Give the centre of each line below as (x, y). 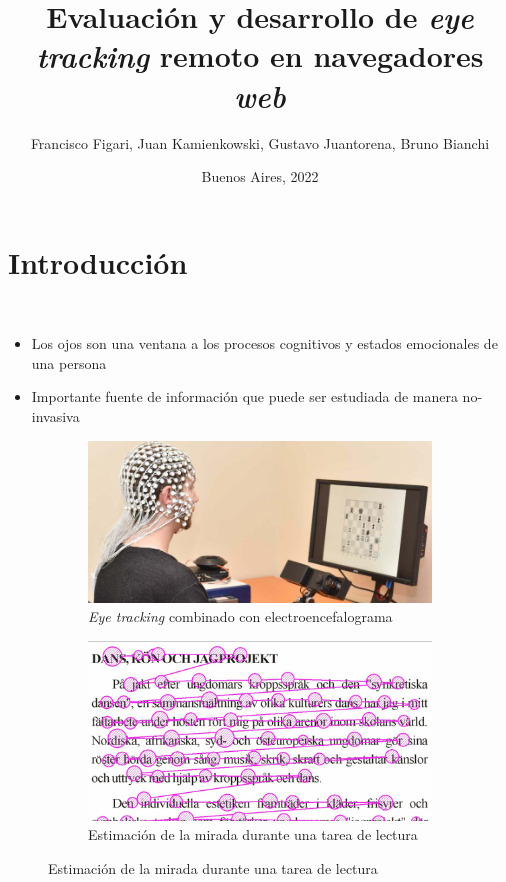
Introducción (98, 261)
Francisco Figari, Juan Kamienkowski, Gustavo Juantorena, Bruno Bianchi (260, 142)
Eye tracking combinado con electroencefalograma (240, 616)
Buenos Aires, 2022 (260, 176)
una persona (69, 362)
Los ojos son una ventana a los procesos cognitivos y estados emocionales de (264, 343)
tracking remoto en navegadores (260, 56)
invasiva (55, 416)
